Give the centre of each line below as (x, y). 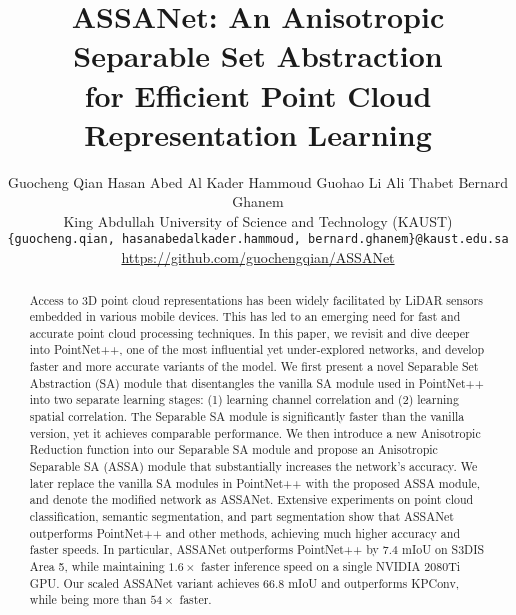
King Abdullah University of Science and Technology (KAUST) (258, 220)
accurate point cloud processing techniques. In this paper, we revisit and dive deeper (249, 332)
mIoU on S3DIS (443, 549)
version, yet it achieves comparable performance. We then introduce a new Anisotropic (255, 432)
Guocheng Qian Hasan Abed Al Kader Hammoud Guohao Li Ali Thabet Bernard (258, 181)
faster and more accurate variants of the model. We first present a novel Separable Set (254, 366)
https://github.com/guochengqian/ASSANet (258, 257)
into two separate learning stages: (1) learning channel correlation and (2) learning (244, 399)
